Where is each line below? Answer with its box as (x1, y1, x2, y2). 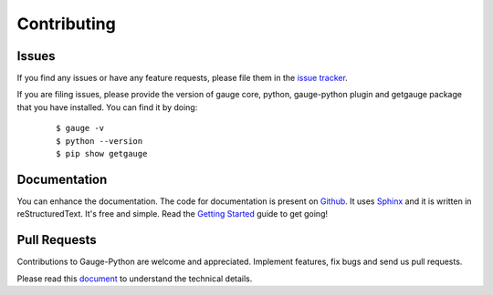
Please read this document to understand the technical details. (16, 273, 253, 284)
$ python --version (56, 136, 143, 146)
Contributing (16, 14, 116, 34)
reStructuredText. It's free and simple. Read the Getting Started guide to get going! (16, 209, 329, 219)
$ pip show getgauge (56, 148, 148, 159)
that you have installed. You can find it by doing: (16, 101, 198, 113)
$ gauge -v (56, 123, 105, 134)
